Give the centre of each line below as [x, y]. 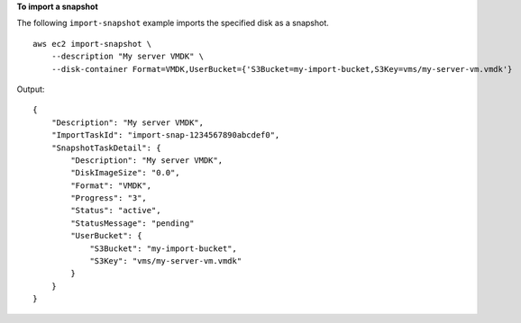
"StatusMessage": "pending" [133, 223]
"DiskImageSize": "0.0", [125, 173]
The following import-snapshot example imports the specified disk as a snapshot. [173, 23]
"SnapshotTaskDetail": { [106, 148]
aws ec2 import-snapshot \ [92, 44]
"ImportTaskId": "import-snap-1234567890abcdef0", [165, 135]
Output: [31, 89]
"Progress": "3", [109, 198]
